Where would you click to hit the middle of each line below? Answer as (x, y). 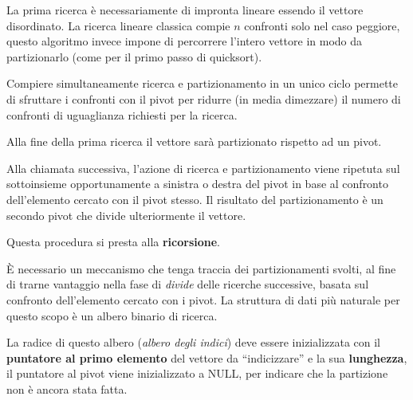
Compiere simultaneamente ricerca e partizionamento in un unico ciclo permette (203, 83)
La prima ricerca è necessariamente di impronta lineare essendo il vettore (185, 10)
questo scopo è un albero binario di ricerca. (112, 315)
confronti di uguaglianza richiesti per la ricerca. (122, 114)
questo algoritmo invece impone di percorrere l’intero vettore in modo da (185, 41)
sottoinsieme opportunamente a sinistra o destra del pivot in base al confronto (197, 184)
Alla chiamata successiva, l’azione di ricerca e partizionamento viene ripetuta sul (203, 168)
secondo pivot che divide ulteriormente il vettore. (126, 215)
